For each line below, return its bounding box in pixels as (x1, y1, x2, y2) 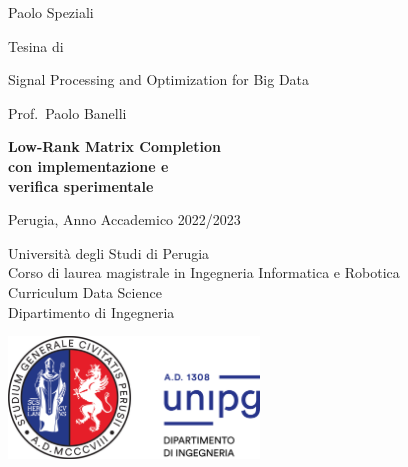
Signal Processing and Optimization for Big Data (8, 69, 310, 90)
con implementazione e (8, 155, 169, 176)
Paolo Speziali (8, 2, 94, 22)
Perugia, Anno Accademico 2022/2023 (8, 209, 241, 230)
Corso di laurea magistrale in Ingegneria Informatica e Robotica (8, 262, 400, 283)
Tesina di (8, 35, 64, 56)
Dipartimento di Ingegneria (8, 301, 175, 322)
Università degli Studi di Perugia (8, 242, 210, 263)
